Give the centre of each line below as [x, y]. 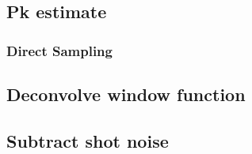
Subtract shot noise [88, 140]
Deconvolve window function [126, 94]
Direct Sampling [59, 50]
